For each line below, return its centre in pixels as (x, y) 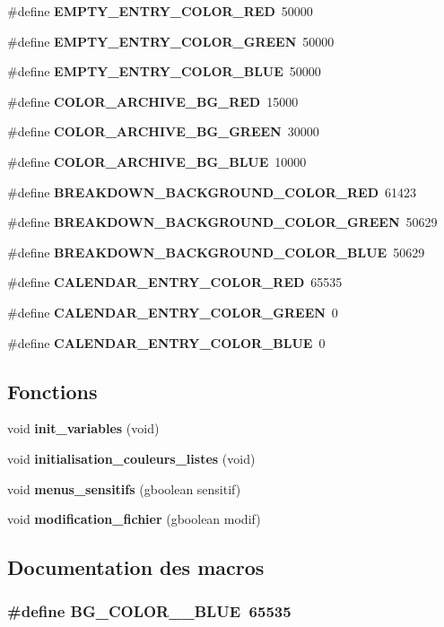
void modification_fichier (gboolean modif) (134, 519)
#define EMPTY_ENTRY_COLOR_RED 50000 (160, 11)
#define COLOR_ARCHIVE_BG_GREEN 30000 (163, 131)
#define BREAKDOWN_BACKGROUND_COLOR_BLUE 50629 (216, 252)
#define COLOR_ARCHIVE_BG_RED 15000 (153, 101)
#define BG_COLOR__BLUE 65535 (149, 611)
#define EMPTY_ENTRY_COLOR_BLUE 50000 (164, 71)
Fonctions (52, 391)
